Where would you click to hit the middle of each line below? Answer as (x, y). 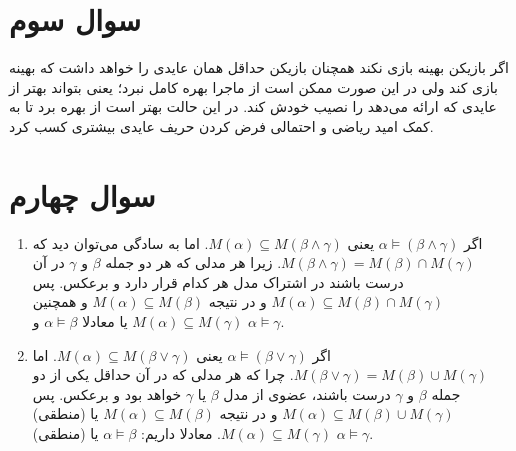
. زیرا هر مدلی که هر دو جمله (193, 262)
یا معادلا (105, 321)
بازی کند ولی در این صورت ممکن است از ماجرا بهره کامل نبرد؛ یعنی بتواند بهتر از (253, 86)
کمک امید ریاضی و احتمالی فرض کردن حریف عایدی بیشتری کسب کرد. (221, 125)
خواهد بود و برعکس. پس (107, 393)
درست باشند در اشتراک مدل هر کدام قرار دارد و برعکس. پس (218, 281)
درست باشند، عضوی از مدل (307, 393)
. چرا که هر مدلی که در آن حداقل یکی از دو (163, 374)
